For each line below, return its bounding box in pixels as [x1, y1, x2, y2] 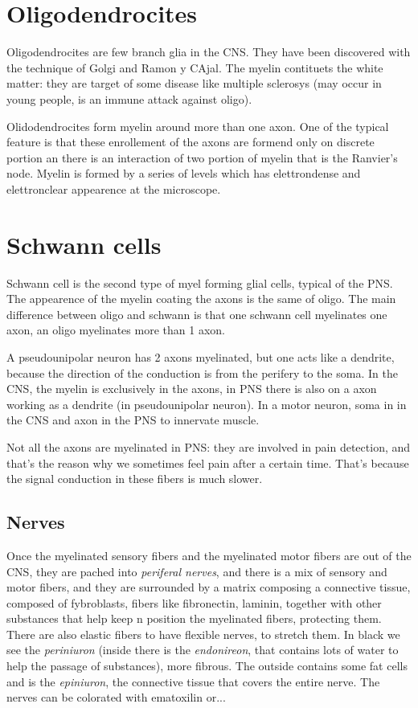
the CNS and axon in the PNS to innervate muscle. [6, 411, 260, 428]
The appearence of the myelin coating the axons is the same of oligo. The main [6, 290, 396, 307]
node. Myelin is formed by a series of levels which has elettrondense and [6, 165, 361, 182]
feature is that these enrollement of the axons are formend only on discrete [6, 133, 375, 150]
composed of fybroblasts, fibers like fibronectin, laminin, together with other [6, 594, 382, 611]
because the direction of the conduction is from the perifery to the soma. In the [6, 364, 398, 381]
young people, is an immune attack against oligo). [6, 90, 252, 107]
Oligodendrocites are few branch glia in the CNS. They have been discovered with [6, 43, 411, 60]
